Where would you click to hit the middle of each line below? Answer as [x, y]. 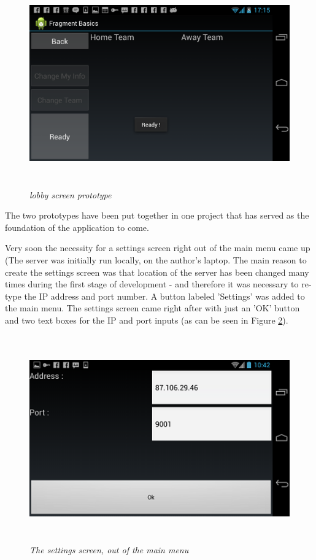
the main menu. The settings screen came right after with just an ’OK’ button [152, 308]
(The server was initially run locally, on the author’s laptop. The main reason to [156, 259]
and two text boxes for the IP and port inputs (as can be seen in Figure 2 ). [147, 320]
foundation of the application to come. [77, 227]
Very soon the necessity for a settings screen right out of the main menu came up [158, 248]
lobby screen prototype [71, 194]
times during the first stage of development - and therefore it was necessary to [152, 284]
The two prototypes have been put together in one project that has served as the [157, 215]
